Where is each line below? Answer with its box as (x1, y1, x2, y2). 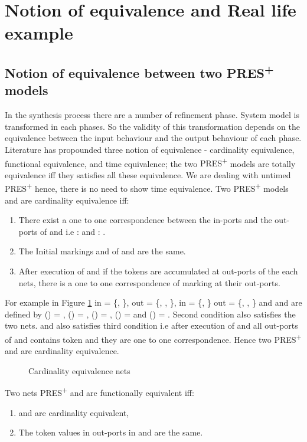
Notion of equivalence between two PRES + (5, 61, 274, 81)
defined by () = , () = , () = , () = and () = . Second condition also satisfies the (5, 307, 296, 320)
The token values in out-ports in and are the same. (18, 426, 203, 438)
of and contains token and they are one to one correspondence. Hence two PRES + (5, 331, 302, 345)
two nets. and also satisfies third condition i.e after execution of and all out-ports (5, 319, 298, 332)
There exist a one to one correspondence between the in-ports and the (18, 214, 272, 226)
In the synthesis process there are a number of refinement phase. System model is (5, 109, 299, 121)
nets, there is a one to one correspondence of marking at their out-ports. (18, 276, 280, 289)
